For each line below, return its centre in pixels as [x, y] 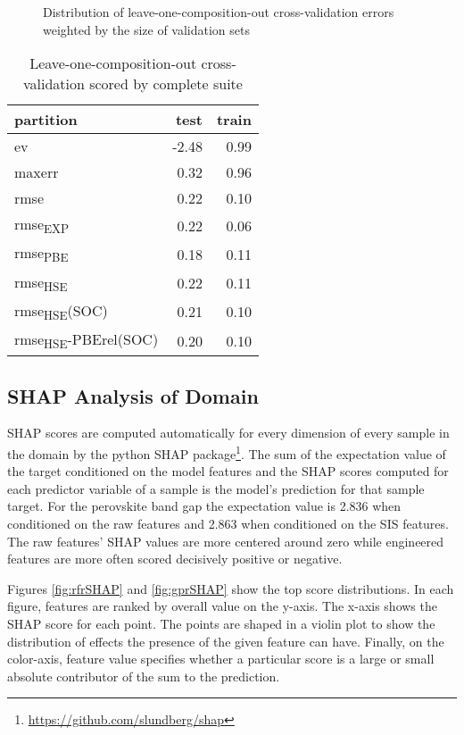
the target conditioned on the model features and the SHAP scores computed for [228, 471]
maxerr [37, 172]
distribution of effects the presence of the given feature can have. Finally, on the [226, 641]
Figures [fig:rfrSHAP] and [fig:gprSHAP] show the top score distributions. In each [231, 588]
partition [46, 120]
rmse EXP [42, 226]
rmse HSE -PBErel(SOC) [87, 340]
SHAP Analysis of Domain [133, 395]
